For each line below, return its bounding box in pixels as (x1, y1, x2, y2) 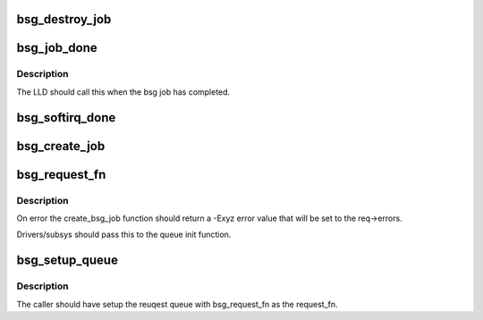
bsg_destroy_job (16, 12, 112, 27)
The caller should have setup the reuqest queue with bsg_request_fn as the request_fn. (16, 299, 339, 309)
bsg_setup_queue (16, 253, 118, 268)
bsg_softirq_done (16, 110, 116, 125)
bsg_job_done (16, 40, 97, 55)
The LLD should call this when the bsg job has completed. (16, 86, 231, 97)
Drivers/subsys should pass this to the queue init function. (16, 229, 232, 240)
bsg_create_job (16, 139, 106, 154)
